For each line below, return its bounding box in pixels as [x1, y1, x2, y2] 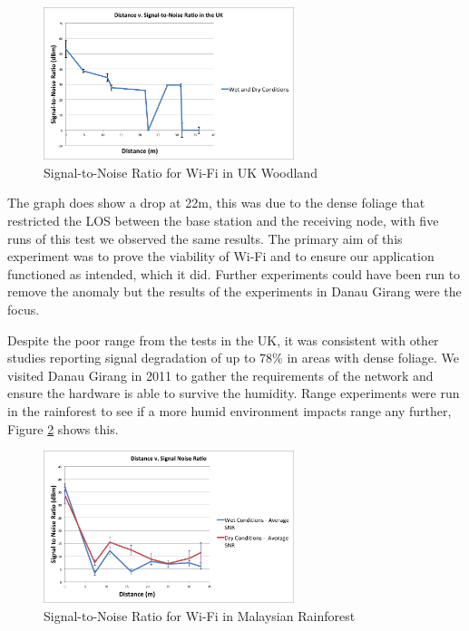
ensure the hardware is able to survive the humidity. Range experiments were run [7, 383, 460, 403]
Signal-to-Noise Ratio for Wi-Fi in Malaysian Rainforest [44, 606, 356, 625]
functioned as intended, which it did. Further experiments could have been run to [7, 264, 461, 283]
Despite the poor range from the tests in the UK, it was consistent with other [7, 330, 439, 349]
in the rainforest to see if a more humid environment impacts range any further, [7, 401, 452, 420]
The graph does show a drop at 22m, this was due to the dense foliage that [7, 193, 425, 212]
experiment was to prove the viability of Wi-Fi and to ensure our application [7, 247, 435, 266]
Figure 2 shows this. [7, 419, 119, 438]
